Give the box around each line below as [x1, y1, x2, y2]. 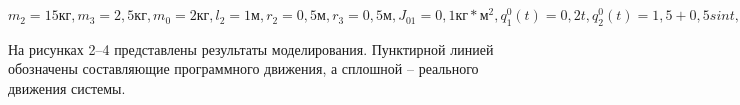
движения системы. [8, 78, 126, 99]
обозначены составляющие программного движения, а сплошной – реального [8, 58, 479, 79]
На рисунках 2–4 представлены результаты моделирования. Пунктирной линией [8, 38, 494, 59]
